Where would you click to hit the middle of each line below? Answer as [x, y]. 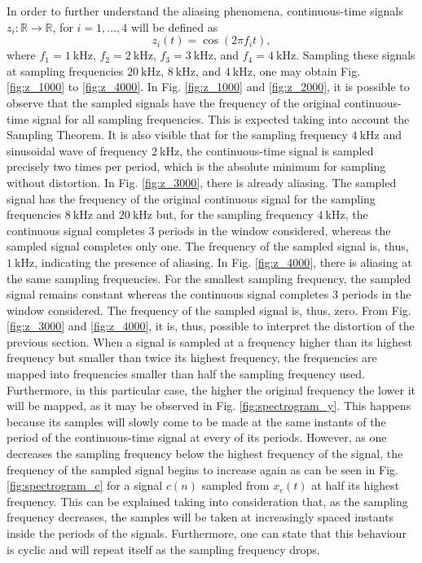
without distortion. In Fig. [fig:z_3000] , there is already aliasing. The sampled [202, 182]
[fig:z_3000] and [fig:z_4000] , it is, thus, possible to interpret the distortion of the [211, 326]
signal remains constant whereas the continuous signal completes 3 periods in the [209, 294]
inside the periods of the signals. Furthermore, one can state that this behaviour [207, 533]
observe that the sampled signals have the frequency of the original [174, 102]
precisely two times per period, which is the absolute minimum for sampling [196, 166]
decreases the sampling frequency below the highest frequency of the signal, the [205, 454]
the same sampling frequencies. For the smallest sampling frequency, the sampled [209, 278]
